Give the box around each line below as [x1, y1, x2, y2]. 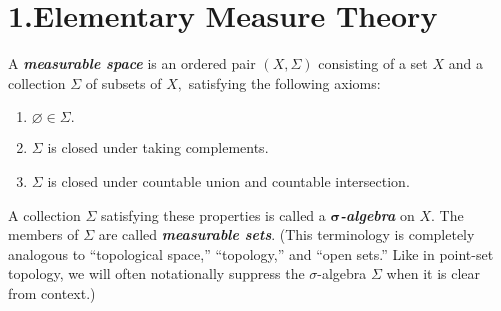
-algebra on [340, 204, 415, 225]
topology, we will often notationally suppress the [8, 263, 305, 284]
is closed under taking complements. [47, 137, 269, 158]
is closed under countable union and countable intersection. [47, 170, 410, 191]
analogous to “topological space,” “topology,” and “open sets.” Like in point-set [8, 243, 494, 264]
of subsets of [85, 72, 162, 93]
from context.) [8, 282, 96, 303]
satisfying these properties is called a [100, 204, 326, 225]
